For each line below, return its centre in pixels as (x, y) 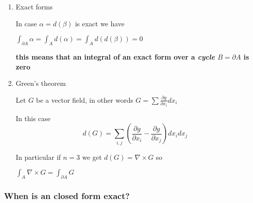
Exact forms (34, 6)
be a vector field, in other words (84, 100)
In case (26, 23)
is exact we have (100, 23)
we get (92, 157)
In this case (33, 118)
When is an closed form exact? (67, 195)
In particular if (38, 157)
